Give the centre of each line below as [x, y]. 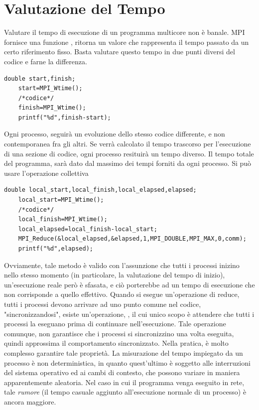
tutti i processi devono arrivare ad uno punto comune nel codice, [103, 304]
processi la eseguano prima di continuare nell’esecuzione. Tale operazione [115, 324]
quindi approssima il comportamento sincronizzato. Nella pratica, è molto [116, 343]
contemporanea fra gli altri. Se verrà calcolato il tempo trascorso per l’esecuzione [128, 144]
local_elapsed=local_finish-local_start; [88, 229]
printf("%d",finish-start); [65, 117]
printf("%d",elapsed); [56, 249]
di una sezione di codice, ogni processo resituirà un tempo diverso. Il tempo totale [129, 153]
